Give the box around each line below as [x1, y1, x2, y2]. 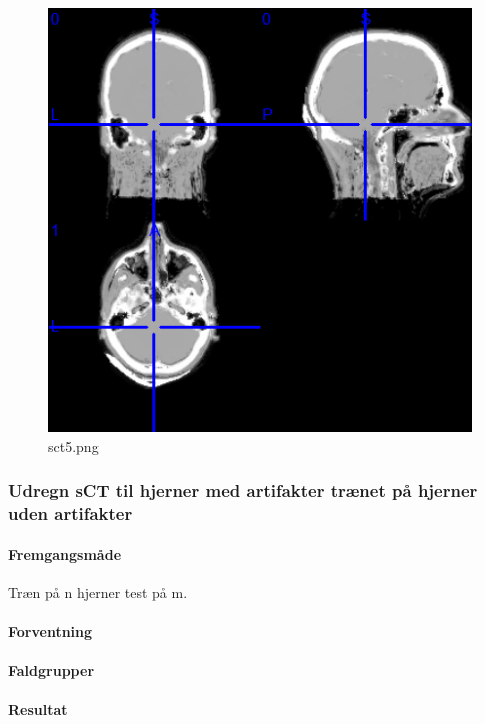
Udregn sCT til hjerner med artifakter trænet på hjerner [8, 478, 478, 503]
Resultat [8, 699, 68, 720]
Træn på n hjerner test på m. [8, 581, 188, 602]
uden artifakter [8, 501, 133, 526]
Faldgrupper [8, 660, 95, 681]
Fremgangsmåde [8, 543, 122, 564]
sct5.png [48, 435, 99, 456]
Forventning [8, 620, 93, 641]
